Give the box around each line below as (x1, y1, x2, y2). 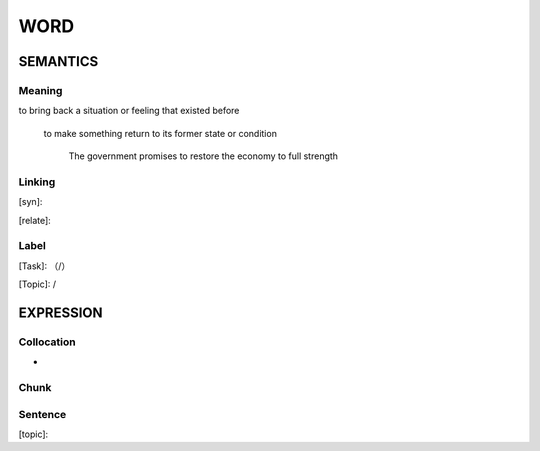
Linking (18, 175, 56, 189)
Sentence (18, 407, 67, 421)
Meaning (18, 83, 63, 97)
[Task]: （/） (18, 260, 71, 272)
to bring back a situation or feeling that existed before (18, 105, 240, 117)
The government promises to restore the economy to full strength (68, 150, 339, 162)
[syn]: (18, 196, 43, 208)
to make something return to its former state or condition (43, 127, 277, 139)
